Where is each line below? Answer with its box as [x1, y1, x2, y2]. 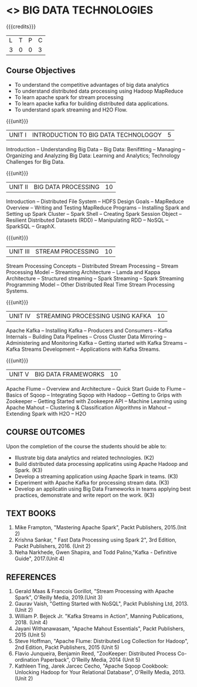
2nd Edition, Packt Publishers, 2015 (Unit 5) [14, 644, 120, 651]
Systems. [6, 287, 29, 294]
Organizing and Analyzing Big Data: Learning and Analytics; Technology [6, 152, 180, 159]
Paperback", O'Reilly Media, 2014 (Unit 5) [40, 656, 141, 664]
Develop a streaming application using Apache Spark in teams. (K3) [14, 473, 178, 480]
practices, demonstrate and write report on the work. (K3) [14, 491, 155, 499]
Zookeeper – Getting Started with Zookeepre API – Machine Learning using [6, 397, 187, 405]
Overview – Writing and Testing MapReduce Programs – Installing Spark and [6, 204, 191, 211]
